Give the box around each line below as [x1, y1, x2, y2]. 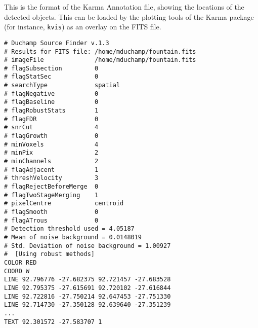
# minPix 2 [4, 149, 99, 157]
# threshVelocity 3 [4, 174, 99, 182]
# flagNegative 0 [4, 90, 99, 97]
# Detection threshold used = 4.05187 [4, 225, 135, 233]
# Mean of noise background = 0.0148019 [4, 233, 142, 241]
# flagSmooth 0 [4, 208, 99, 215]
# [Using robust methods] [4, 250, 95, 258]
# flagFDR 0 [4, 115, 99, 123]
